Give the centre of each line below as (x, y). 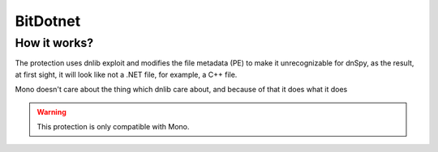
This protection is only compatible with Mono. (113, 126)
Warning (52, 112)
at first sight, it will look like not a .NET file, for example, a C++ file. (126, 74)
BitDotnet (48, 21)
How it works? (54, 43)
